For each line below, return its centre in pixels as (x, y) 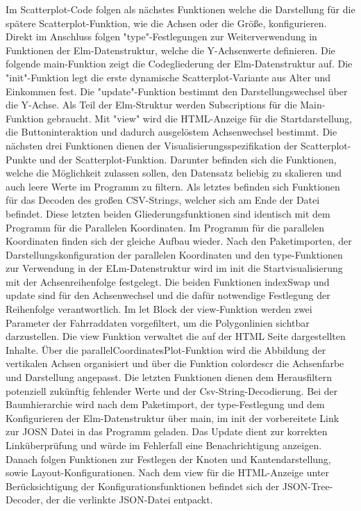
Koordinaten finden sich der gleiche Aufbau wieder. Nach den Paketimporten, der (179, 241)
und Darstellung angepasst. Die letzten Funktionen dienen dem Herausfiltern (169, 377)
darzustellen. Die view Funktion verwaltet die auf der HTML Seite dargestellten (176, 336)
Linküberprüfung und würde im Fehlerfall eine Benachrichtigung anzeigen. (164, 445)
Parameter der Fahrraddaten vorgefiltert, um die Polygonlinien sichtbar (158, 322)
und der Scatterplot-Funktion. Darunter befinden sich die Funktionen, (188, 159)
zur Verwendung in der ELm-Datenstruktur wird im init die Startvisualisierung (174, 268)
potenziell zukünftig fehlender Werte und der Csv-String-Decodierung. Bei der (172, 390)
